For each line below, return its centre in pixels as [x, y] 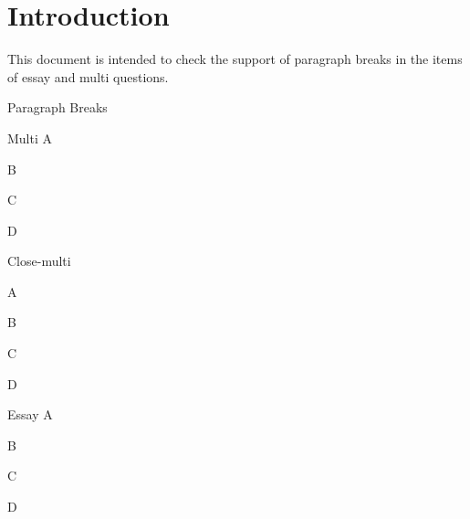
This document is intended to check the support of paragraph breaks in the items [235, 59]
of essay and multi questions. [88, 76]
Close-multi [39, 261]
